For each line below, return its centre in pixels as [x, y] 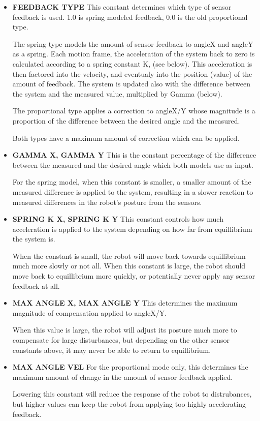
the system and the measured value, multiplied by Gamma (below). [117, 93]
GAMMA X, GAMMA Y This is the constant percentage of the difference [134, 155]
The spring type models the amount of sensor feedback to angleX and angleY [133, 43]
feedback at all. [36, 285]
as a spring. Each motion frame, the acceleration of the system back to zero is [134, 54]
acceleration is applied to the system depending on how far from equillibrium [132, 229]
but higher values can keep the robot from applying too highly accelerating [129, 404]
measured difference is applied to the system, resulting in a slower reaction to [133, 191]
